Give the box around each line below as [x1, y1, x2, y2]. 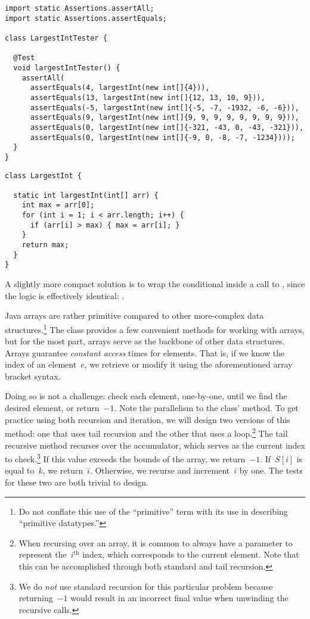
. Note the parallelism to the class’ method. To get [114, 402, 299, 414]
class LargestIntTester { [5, 33, 107, 42]
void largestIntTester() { [13, 63, 120, 72]
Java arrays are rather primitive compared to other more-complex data [5, 309, 264, 322]
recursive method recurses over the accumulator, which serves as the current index [5, 438, 305, 451]
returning [18, 592, 53, 604]
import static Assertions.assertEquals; [5, 14, 168, 23]
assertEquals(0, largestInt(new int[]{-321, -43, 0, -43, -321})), [30, 123, 304, 132]
